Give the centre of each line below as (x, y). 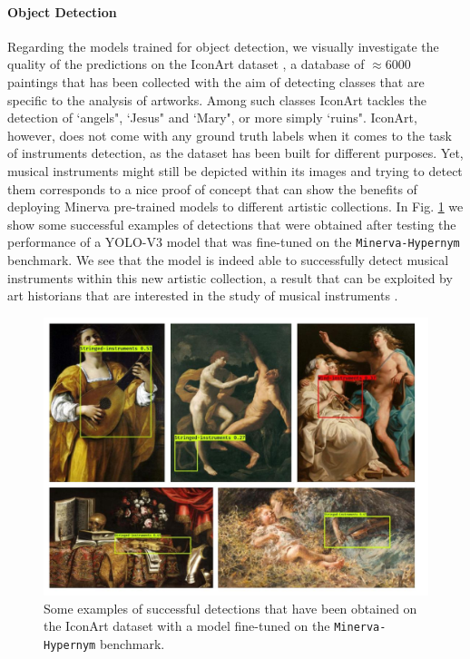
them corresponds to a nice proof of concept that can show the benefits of (212, 188)
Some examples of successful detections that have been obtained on (230, 608)
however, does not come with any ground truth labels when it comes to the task (230, 135)
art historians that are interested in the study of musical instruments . (203, 295)
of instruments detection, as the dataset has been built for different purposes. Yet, (235, 153)
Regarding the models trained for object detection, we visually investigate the (223, 46)
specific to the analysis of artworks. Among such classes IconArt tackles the (217, 99)
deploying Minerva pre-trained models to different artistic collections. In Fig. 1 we (235, 207)
